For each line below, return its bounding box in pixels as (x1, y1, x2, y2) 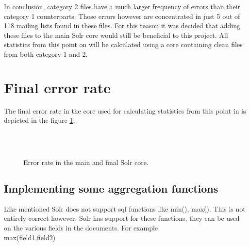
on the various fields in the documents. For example (4, 223, 158, 233)
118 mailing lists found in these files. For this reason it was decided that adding (4, 20, 240, 31)
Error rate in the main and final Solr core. (23, 157, 149, 167)
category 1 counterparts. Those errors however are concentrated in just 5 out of (4, 11, 240, 21)
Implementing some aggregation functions (4, 181, 218, 196)
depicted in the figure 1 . (4, 115, 75, 125)
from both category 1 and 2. (4, 49, 88, 59)
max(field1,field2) (4, 232, 56, 242)
